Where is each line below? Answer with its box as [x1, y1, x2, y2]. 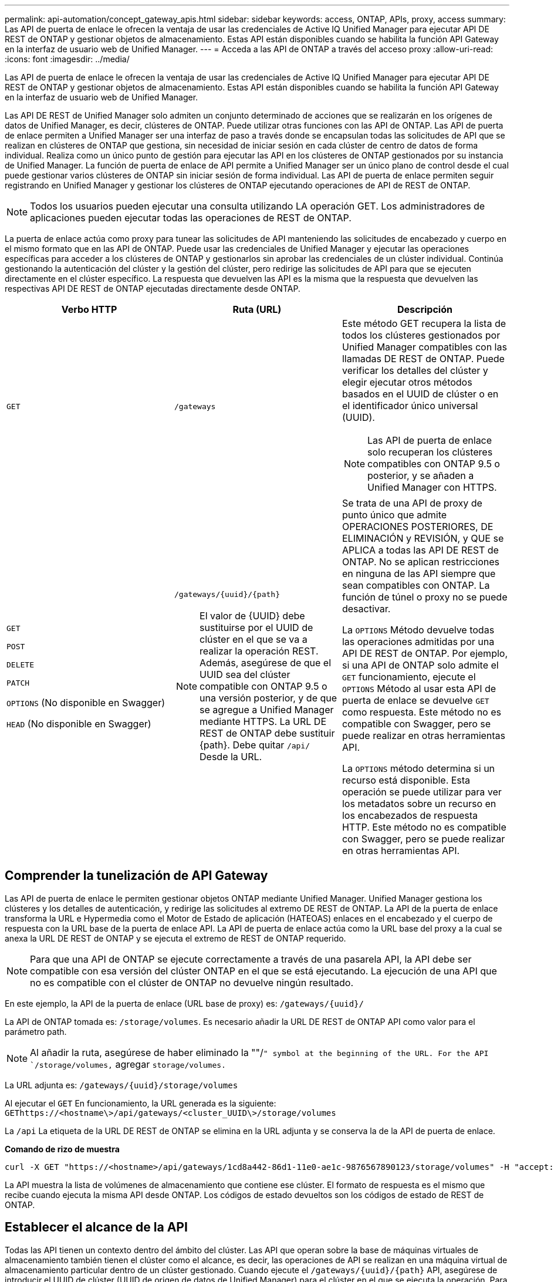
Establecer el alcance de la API [5, 1220, 188, 1235]
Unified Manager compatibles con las [342, 341, 507, 353]
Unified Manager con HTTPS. [367, 481, 497, 493]
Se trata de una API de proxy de [342, 497, 482, 509]
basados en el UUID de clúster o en [342, 388, 499, 400]
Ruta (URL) [232, 303, 282, 315]
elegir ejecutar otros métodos [342, 376, 472, 388]
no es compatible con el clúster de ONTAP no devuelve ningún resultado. [30, 976, 354, 989]
